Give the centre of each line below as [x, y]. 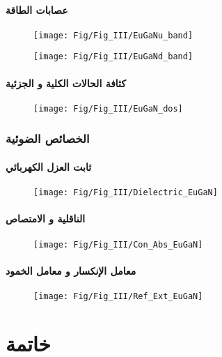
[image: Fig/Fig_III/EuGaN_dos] [108, 108]
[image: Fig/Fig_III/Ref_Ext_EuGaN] [118, 297]
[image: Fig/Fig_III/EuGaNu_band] [113, 35]
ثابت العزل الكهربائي [49, 167]
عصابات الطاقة [37, 9]
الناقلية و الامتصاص [46, 219]
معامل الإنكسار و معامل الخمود [71, 270]
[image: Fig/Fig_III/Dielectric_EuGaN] [126, 193]
